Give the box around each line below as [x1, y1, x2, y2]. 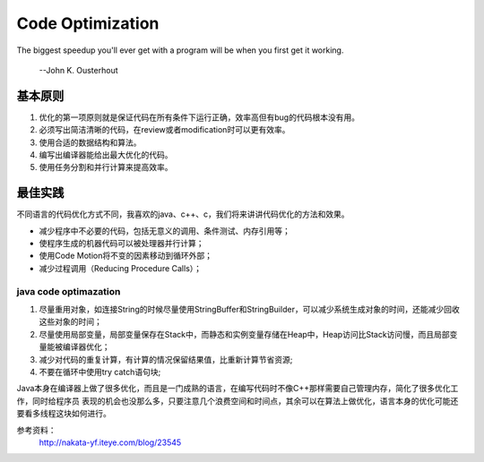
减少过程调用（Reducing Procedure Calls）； [39, 262, 202, 273]
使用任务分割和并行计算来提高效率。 [39, 162, 173, 173]
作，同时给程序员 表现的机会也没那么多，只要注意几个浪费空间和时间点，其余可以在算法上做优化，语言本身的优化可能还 [16, 395, 459, 406]
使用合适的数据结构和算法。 [39, 137, 142, 148]
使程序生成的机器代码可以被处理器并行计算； [39, 238, 204, 249]
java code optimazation [16, 285, 121, 297]
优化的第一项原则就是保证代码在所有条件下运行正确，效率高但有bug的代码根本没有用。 [39, 112, 360, 123]
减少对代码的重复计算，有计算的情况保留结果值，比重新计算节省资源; [39, 354, 293, 364]
